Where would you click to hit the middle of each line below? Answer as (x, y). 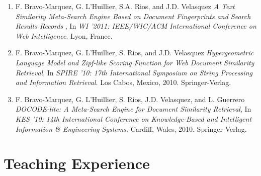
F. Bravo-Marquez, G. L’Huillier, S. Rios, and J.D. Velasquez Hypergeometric (135, 53)
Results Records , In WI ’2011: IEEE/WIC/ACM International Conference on (136, 26)
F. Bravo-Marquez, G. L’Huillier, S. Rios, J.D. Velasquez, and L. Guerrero (130, 99)
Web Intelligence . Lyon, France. (64, 35)
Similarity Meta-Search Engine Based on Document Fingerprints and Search (133, 16)
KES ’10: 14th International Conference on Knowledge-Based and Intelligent (134, 118)
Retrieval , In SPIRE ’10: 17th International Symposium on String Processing (134, 72)
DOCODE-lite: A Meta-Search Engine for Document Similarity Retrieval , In (133, 109)
